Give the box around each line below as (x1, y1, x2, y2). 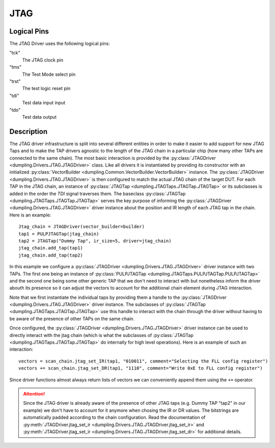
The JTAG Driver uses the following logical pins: (9, 41, 111, 47)
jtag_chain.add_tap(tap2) (18, 252, 84, 258)
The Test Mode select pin (22, 71, 76, 77)
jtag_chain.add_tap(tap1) (18, 245, 84, 251)
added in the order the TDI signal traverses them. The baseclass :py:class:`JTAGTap (9, 190, 186, 197)
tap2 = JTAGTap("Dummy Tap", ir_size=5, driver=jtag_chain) (18, 238, 172, 244)
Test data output (22, 114, 57, 120)
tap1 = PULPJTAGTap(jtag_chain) (18, 231, 99, 237)
